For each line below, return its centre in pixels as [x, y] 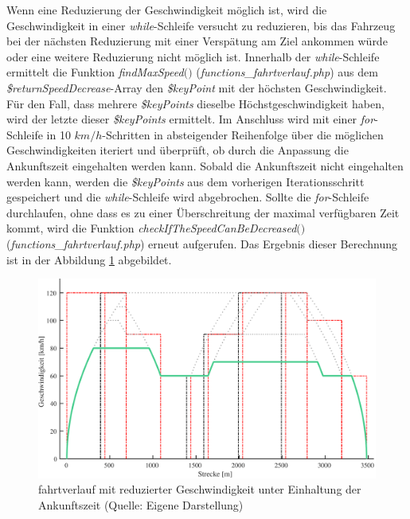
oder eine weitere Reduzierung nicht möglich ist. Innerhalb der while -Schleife [193, 56]
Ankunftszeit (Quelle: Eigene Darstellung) [141, 504]
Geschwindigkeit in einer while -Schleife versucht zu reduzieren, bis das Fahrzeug [201, 25]
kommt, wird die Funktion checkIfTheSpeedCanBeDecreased [152, 228]
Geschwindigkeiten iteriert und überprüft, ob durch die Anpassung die [178, 150]
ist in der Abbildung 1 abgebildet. [89, 259]
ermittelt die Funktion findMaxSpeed [95, 72]
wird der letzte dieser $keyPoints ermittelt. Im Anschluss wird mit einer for [191, 119]
